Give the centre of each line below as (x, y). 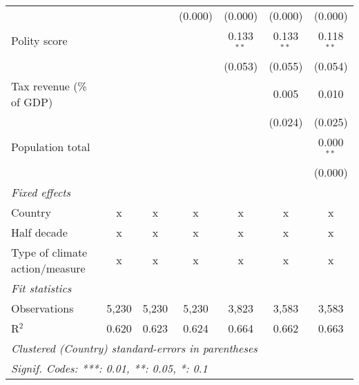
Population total (51, 147)
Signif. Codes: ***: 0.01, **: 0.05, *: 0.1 (109, 368)
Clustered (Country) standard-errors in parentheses (134, 348)
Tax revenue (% (49, 86)
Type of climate (49, 252)
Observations (42, 308)
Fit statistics (41, 288)
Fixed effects (41, 192)
